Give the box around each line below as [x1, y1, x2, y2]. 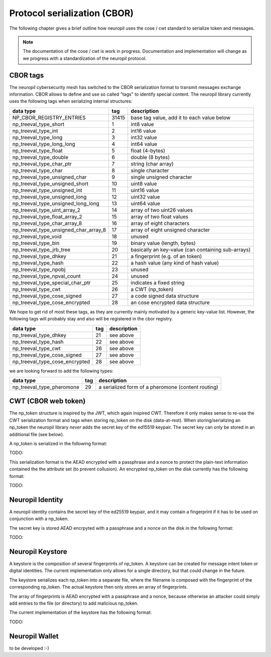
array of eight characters [130, 219, 190, 226]
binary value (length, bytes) [130, 239, 196, 247]
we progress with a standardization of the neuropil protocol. [23, 55, 147, 61]
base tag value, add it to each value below [130, 114, 231, 121]
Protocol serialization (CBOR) [9, 8, 134, 19]
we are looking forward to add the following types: [9, 368, 114, 374]
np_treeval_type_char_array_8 [12, 219, 82, 226]
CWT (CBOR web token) [9, 397, 86, 405]
